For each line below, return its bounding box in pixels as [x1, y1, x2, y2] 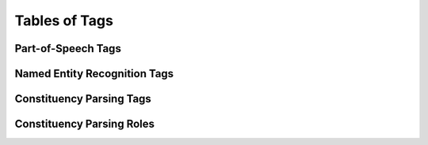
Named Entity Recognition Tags [14, 67, 174, 80]
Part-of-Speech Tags [14, 42, 122, 55]
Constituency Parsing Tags [14, 92, 152, 106]
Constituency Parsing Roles [14, 117, 155, 131]
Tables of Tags [14, 12, 114, 29]
